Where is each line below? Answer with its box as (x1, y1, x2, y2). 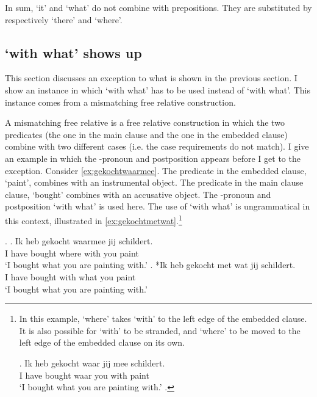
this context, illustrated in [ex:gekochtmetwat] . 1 (5, 212, 182, 227)
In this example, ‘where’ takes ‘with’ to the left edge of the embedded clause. (19, 312, 307, 325)
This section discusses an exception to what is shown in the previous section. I (5, 71, 297, 84)
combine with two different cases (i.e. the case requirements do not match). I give (5, 140, 309, 153)
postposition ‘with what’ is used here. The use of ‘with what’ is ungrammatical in (5, 200, 310, 213)
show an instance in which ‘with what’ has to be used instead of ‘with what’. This (5, 83, 310, 96)
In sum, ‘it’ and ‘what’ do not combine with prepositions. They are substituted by (5, 1, 312, 13)
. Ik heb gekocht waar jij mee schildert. (19, 356, 165, 369)
